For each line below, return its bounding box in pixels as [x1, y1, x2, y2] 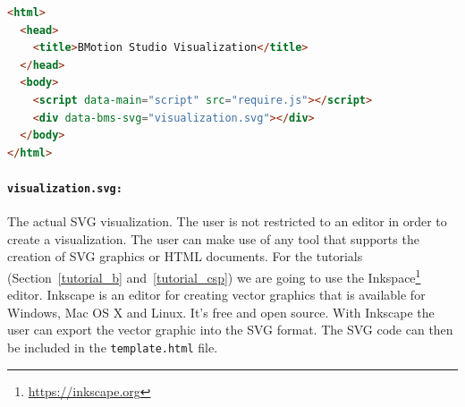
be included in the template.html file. [7, 338, 218, 357]
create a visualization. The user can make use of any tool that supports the [7, 229, 419, 248]
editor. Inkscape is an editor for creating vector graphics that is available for [7, 285, 426, 304]
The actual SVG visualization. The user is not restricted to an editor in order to [7, 212, 447, 231]
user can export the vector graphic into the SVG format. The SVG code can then [7, 320, 453, 339]
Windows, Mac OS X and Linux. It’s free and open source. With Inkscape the [7, 302, 435, 321]
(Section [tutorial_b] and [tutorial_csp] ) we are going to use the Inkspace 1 [7, 265, 421, 286]
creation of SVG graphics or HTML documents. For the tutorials [7, 247, 363, 266]
